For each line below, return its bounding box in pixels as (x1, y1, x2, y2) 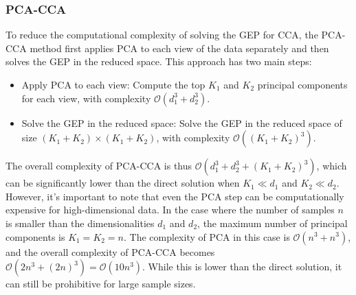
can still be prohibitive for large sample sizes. (5, 276, 196, 291)
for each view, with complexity (21, 91, 151, 105)
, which (316, 158, 347, 173)
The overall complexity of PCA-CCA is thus (5, 158, 192, 173)
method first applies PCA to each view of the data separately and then (30, 40, 329, 55)
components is (5, 229, 65, 244)
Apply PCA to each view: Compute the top (21, 78, 205, 91)
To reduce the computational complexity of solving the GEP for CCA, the (5, 27, 318, 42)
